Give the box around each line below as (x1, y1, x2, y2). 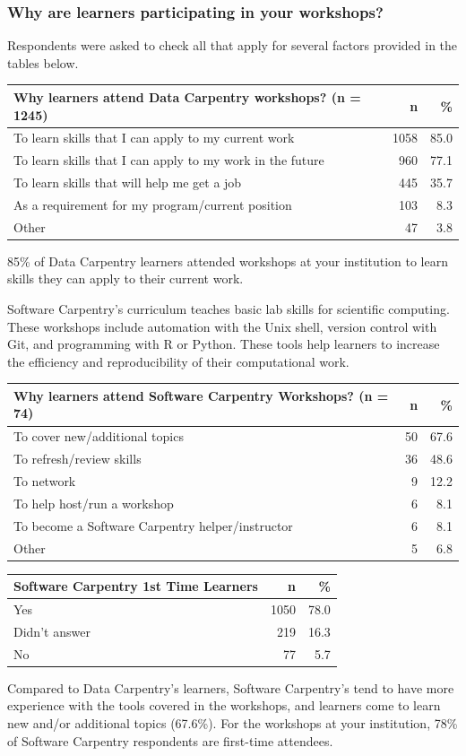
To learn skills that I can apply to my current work (13, 128, 295, 147)
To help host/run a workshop (13, 493, 174, 512)
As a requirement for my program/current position (13, 195, 292, 213)
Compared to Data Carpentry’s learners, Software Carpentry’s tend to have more (7, 678, 454, 697)
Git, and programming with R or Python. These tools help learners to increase (7, 335, 440, 353)
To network (13, 472, 76, 490)
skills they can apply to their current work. (7, 269, 244, 288)
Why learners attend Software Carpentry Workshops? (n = (13, 386, 389, 404)
